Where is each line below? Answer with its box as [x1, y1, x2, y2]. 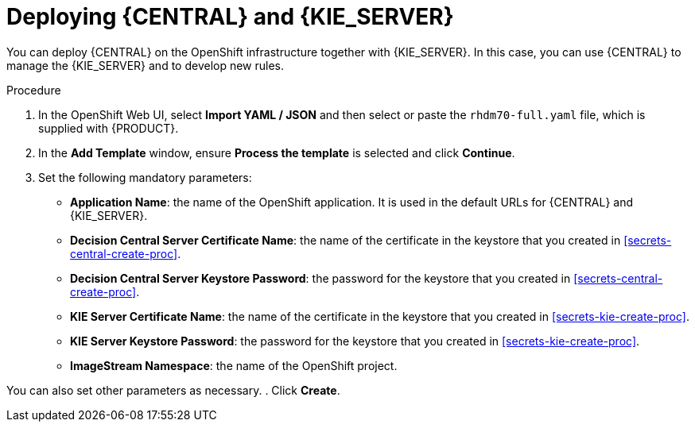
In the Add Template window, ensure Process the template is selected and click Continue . [38, 145, 515, 160]
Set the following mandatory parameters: [38, 170, 252, 184]
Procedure [6, 83, 61, 97]
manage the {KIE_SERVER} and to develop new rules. [6, 58, 285, 72]
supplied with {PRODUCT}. [38, 121, 179, 135]
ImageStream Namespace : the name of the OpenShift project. [70, 358, 398, 372]
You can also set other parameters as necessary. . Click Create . [6, 383, 340, 397]
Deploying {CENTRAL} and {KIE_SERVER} [6, 3, 454, 30]
